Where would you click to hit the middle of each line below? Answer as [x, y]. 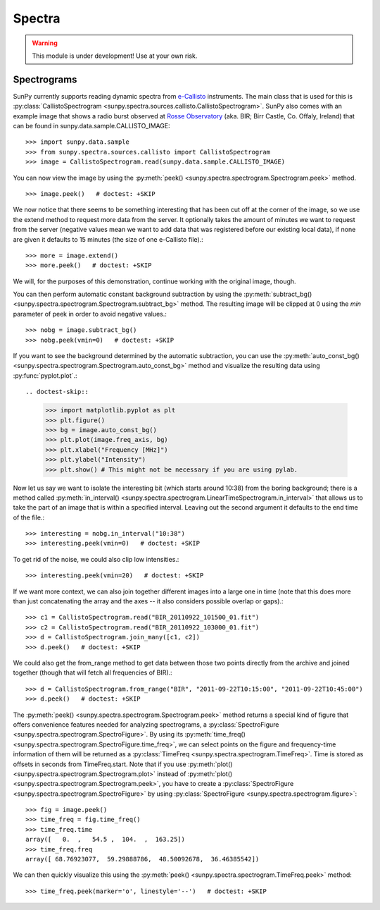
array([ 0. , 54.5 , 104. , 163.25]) [106, 840]
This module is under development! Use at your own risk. [115, 56]
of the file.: [29, 517]
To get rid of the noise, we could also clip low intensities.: [96, 559]
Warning [45, 43]
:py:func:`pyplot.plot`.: [45, 375]
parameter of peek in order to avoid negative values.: [90, 314]
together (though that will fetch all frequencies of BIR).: [93, 672]
